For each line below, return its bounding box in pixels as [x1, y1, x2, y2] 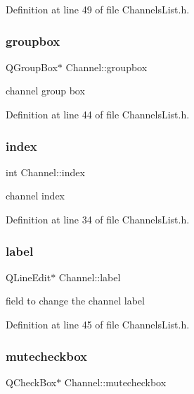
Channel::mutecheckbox [64, 374, 167, 389]
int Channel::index [6, 164, 85, 179]
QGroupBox [6, 59, 58, 74]
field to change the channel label [6, 293, 145, 308]
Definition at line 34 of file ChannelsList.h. [6, 212, 190, 226]
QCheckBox [6, 374, 57, 389]
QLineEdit [6, 269, 51, 284]
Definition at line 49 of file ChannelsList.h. [6, 2, 190, 16]
